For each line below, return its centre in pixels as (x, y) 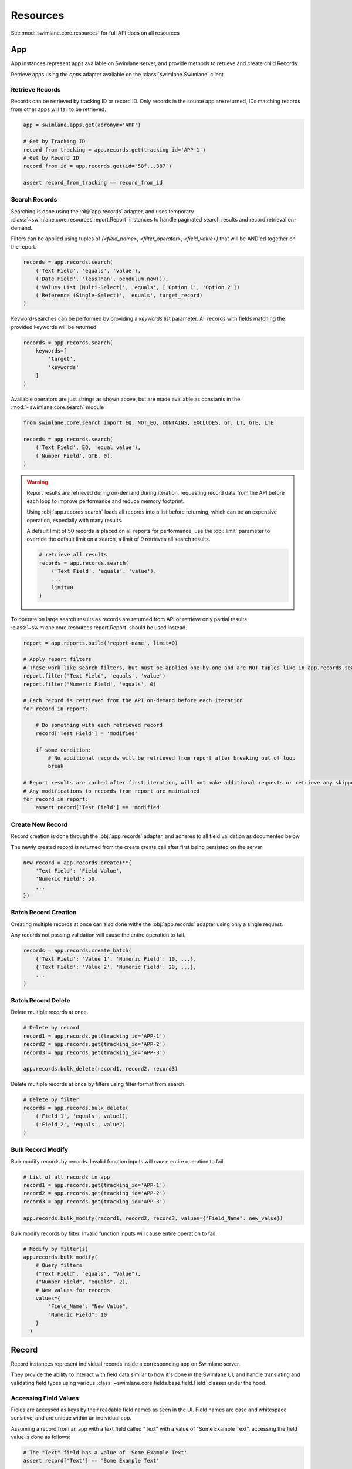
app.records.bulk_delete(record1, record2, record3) (101, 1069)
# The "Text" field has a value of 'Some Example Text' (105, 1453)
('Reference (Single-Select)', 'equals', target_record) (119, 295)
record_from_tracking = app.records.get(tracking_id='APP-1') (114, 150)
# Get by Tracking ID (54, 142)
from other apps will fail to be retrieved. (59, 109)
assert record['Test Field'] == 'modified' (99, 807)
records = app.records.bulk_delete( (76, 1108)
